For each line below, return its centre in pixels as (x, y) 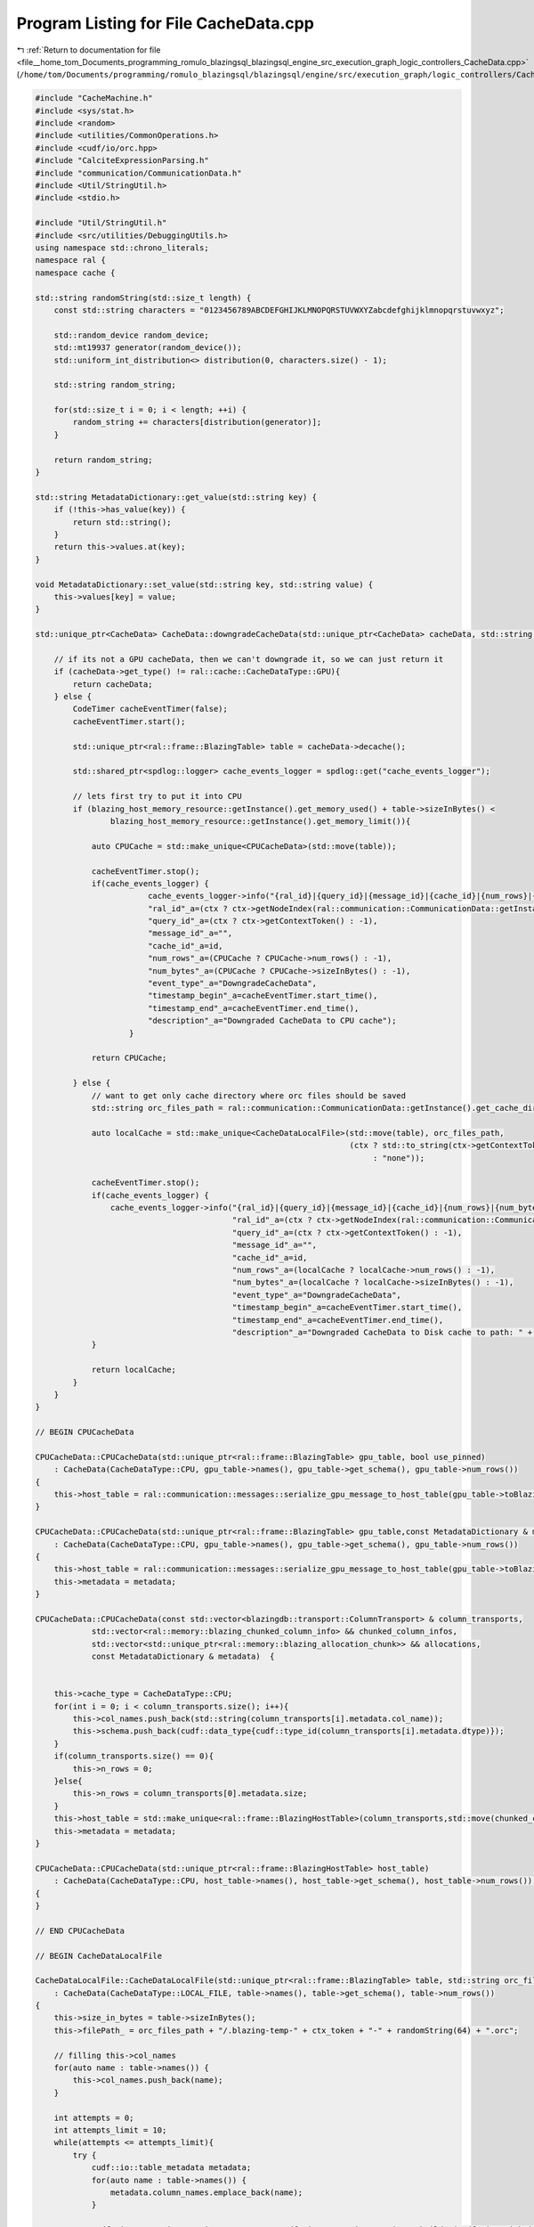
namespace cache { (75, 273)
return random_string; (103, 460)
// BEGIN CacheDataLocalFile (99, 1956)
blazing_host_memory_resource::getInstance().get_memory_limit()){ (260, 821)
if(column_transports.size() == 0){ (133, 1756)
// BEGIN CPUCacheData (85, 1432)
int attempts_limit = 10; (110, 2130)
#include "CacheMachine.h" (94, 98)
